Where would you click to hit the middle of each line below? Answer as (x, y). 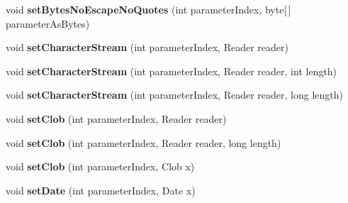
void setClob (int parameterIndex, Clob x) (100, 166)
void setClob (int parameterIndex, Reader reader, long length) (144, 142)
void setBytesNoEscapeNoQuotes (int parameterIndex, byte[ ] (148, 9)
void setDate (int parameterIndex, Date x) (101, 190)
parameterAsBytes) (48, 23)
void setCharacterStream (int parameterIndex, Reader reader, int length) (172, 71)
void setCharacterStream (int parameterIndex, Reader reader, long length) (174, 95)
